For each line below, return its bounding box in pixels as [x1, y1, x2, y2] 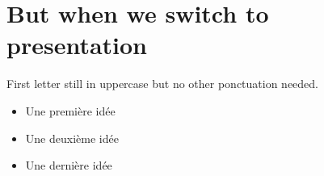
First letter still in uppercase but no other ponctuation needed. [6, 75, 319, 92]
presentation [6, 28, 147, 61]
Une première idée [25, 102, 116, 119]
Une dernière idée [25, 157, 112, 174]
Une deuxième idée [25, 129, 119, 146]
